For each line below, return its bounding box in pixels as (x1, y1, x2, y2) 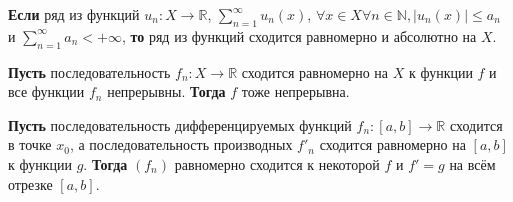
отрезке (8, 173, 53, 194)
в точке (8, 134, 52, 155)
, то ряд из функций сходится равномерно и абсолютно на (121, 25, 477, 46)
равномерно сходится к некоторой (174, 153, 380, 174)
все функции (8, 81, 85, 102)
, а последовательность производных (69, 134, 293, 155)
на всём (449, 153, 496, 174)
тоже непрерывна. (241, 81, 350, 102)
